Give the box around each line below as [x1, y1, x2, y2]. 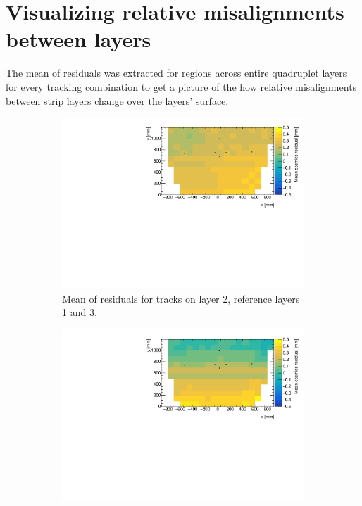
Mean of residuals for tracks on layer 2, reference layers [62, 291, 300, 305]
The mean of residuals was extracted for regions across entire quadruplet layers [6, 65, 347, 80]
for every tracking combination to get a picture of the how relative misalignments [6, 79, 357, 94]
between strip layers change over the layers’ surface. [6, 93, 229, 108]
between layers [6, 25, 151, 53]
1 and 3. [62, 305, 97, 320]
